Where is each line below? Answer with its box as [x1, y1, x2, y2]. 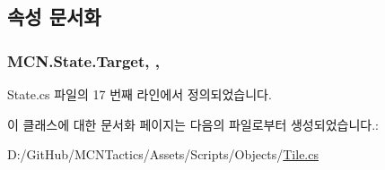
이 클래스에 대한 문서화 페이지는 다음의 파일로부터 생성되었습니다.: [7, 115, 379, 133]
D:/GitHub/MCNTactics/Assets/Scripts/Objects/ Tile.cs [7, 145, 319, 164]
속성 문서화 [7, 3, 101, 30]
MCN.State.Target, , [7, 49, 160, 72]
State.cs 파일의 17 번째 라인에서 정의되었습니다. [7, 85, 272, 103]
